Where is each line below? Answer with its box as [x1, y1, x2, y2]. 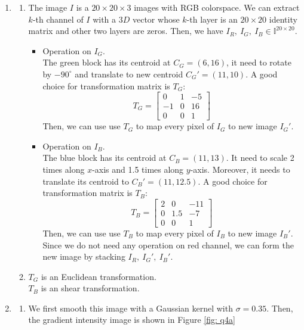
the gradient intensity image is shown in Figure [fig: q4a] [28, 313, 235, 326]
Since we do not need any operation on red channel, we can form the [42, 238, 294, 251]
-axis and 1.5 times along [92, 163, 184, 176]
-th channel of [32, 13, 84, 25]
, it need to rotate [226, 56, 291, 69]
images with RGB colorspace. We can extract [134, 1, 300, 13]
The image [28, 1, 67, 13]
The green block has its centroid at [42, 56, 171, 69]
